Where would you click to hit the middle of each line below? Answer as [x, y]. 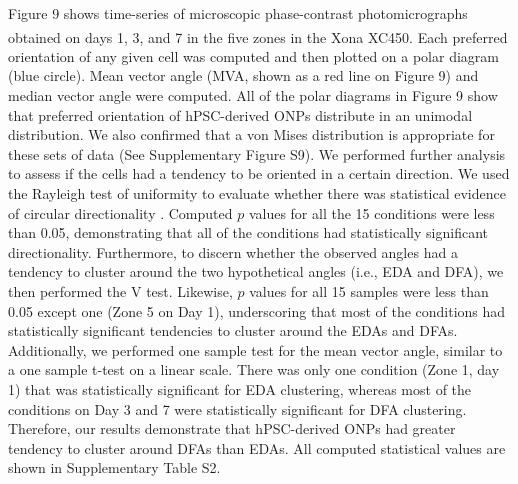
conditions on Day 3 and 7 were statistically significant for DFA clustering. [237, 408]
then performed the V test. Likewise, [120, 290]
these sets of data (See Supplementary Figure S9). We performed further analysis [257, 153]
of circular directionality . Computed [120, 212]
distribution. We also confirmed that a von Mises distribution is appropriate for [251, 134]
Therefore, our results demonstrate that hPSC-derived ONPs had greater [232, 428]
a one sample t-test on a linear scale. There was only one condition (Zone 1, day [254, 369]
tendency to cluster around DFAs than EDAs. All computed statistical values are [257, 447]
